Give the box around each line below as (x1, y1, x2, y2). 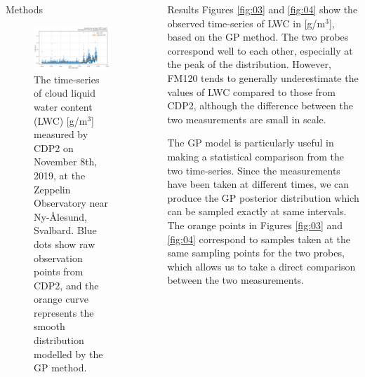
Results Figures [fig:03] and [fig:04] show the (167, 2, 358, 16)
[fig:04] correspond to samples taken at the (167, 231, 350, 246)
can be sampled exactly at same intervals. (167, 204, 347, 219)
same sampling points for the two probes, (167, 245, 345, 260)
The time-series (34, 71, 100, 86)
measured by (34, 127, 88, 142)
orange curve (34, 292, 88, 306)
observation (34, 250, 83, 265)
